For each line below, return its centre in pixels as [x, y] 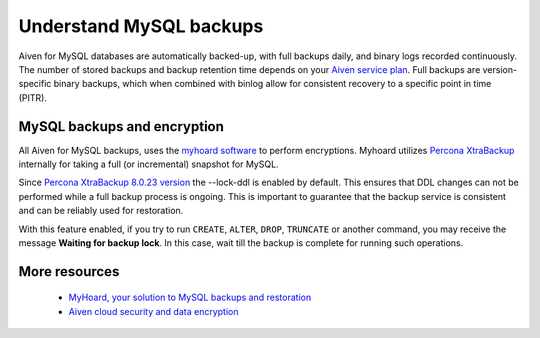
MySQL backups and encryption [121, 126]
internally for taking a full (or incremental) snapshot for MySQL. [148, 164]
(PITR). [32, 97]
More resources [69, 271]
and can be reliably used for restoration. [101, 211]
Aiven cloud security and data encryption [153, 311]
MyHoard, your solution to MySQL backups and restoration [190, 297]
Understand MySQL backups [141, 26]
